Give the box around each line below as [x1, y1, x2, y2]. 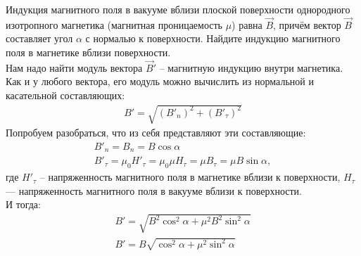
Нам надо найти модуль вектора [6, 60, 143, 75]
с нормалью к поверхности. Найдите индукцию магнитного [85, 31, 341, 46]
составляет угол [6, 31, 73, 46]
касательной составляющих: [6, 88, 125, 102]
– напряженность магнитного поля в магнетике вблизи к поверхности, [39, 169, 341, 184]
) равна [232, 17, 262, 32]
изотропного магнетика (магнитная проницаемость [6, 17, 222, 32]
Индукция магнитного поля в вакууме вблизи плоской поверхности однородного [6, 2, 350, 16]
